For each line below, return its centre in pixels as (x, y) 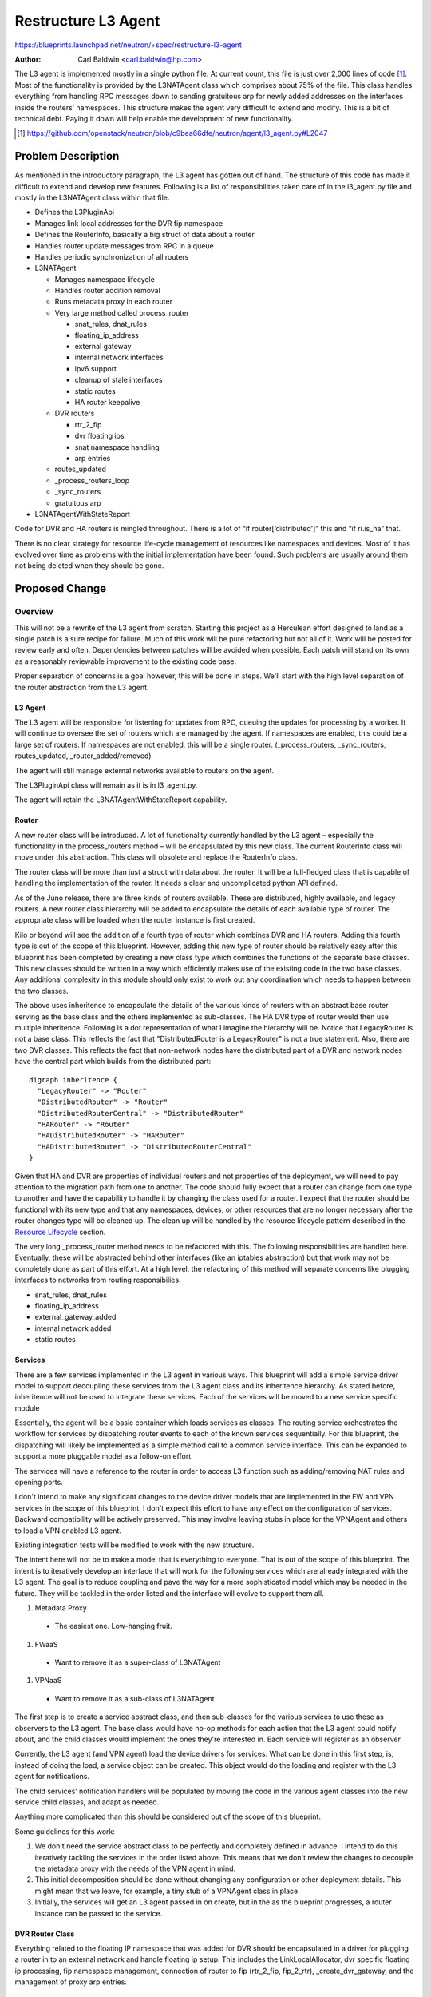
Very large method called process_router (122, 312)
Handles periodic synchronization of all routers (112, 256)
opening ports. (39, 1483)
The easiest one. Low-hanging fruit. (114, 1626)
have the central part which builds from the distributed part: (113, 1062)
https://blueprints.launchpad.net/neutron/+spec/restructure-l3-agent (129, 45)
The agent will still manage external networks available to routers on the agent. (144, 770)
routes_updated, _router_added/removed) (83, 756)
